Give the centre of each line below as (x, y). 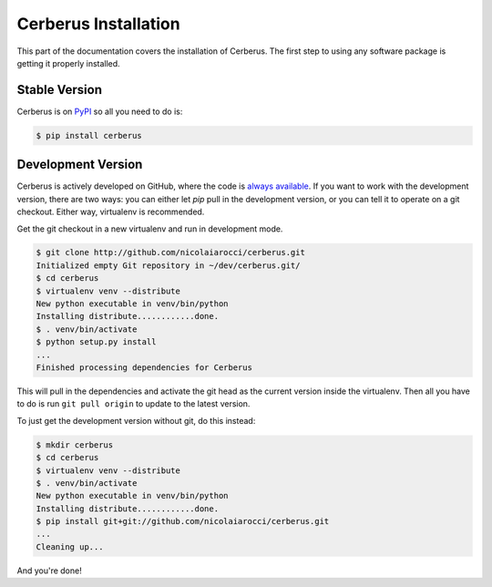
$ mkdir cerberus (75, 445)
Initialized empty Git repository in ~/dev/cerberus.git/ (168, 265)
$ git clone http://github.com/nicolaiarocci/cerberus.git (170, 252)
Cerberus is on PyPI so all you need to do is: (100, 111)
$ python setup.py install (96, 342)
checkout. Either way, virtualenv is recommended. (111, 212)
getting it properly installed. (68, 63)
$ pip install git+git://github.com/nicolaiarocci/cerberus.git (183, 521)
